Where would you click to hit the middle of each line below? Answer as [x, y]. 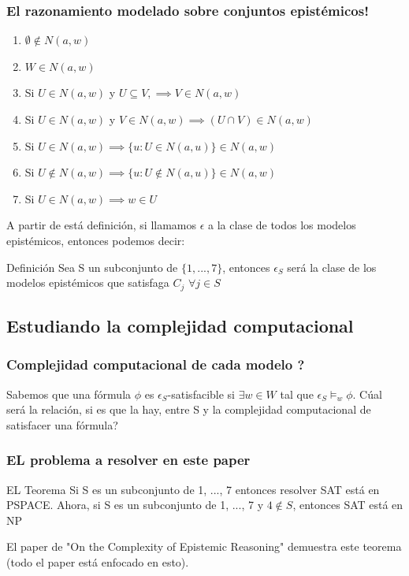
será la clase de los [332, 267]
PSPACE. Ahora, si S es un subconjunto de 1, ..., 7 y [135, 505]
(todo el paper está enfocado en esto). [98, 561]
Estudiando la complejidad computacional [180, 325]
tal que [297, 394]
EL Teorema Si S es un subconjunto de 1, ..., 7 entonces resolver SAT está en [193, 489]
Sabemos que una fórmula [69, 394]
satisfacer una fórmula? [62, 424]
